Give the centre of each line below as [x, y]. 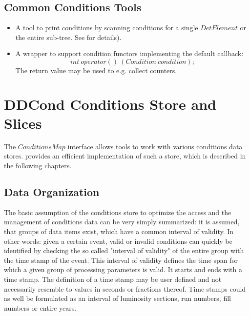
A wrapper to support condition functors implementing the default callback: [129, 53]
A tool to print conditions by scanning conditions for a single [107, 28]
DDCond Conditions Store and [110, 104]
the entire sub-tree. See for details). [68, 37]
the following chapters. [38, 166]
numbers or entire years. [40, 307]
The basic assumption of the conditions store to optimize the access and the [118, 212]
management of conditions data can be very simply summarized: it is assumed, [122, 222]
